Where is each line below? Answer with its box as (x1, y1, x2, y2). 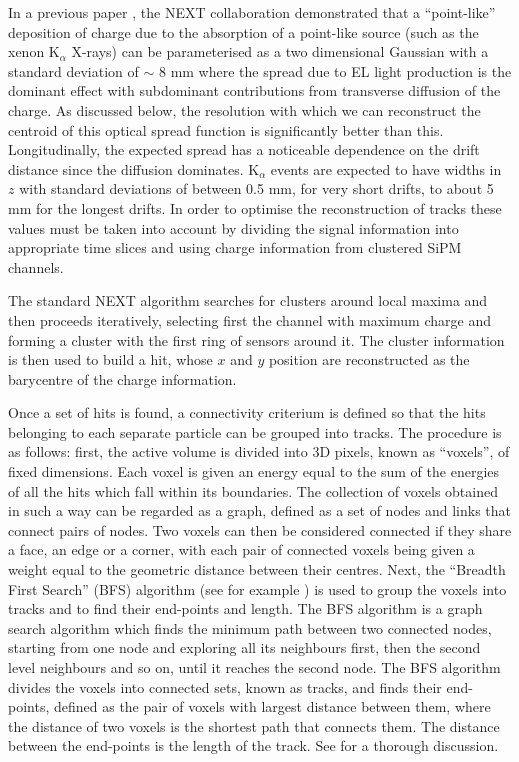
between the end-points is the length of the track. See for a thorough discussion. (8, 735, 499, 756)
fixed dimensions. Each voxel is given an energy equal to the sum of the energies (8, 461, 500, 482)
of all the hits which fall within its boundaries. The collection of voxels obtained (8, 480, 498, 501)
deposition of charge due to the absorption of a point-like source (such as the (8, 21, 479, 42)
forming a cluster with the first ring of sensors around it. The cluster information (8, 329, 505, 350)
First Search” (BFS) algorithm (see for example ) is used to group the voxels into (8, 578, 507, 599)
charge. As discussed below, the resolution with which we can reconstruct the (8, 99, 481, 120)
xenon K (8, 41, 60, 62)
